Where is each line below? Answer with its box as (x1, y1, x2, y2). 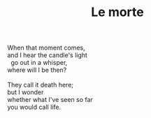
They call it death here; (7, 81, 74, 89)
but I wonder (7, 88, 44, 96)
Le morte (90, 4, 145, 20)
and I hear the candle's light (7, 51, 87, 59)
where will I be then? (7, 66, 67, 74)
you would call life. (7, 103, 62, 112)
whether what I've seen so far (7, 96, 93, 104)
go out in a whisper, (10, 59, 68, 67)
